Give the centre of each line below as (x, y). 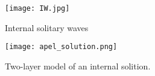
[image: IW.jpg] (37, 8)
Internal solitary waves (47, 27)
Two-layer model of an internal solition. (78, 66)
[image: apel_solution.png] (61, 47)
